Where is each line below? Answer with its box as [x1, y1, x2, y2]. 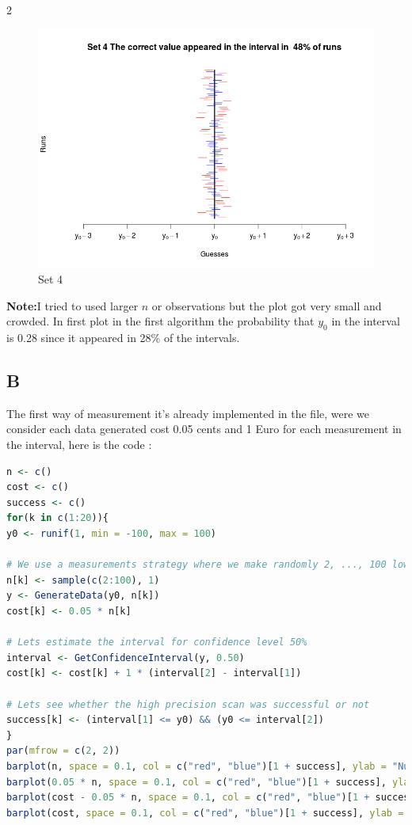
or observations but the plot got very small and [151, 297, 382, 314]
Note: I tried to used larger [6, 297, 139, 314]
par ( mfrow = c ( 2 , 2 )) [6, 745, 120, 757]
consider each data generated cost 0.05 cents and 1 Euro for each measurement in [6, 420, 402, 437]
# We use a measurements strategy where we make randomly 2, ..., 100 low [6, 559, 410, 571]
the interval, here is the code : [6, 436, 152, 453]
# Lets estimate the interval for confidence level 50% [6, 637, 307, 648]
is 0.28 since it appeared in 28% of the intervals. [6, 329, 240, 346]
